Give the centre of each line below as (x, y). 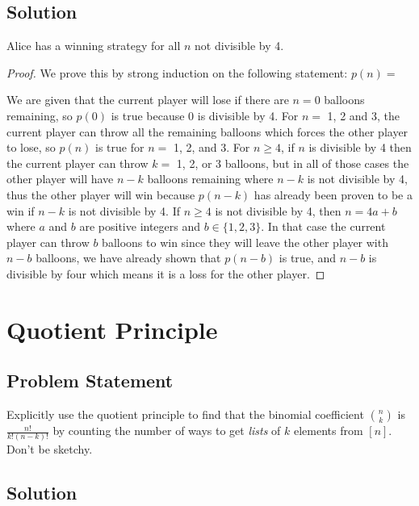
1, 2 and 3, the (364, 115)
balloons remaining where (210, 179)
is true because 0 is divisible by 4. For (205, 115)
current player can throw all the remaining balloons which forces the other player (207, 131)
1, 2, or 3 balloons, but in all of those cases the (293, 163)
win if (21, 210)
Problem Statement (90, 381)
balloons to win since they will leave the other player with (245, 242)
